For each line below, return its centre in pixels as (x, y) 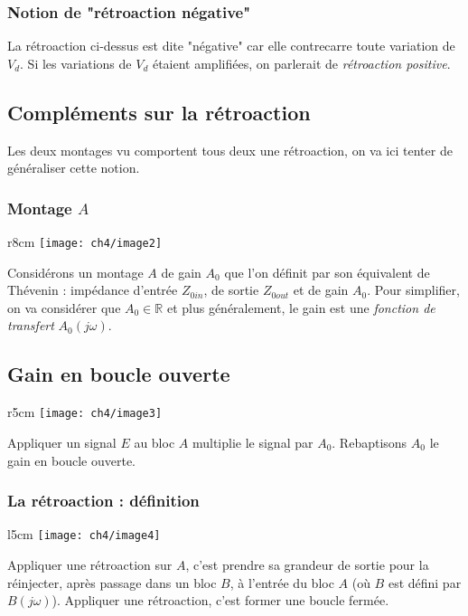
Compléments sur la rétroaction (159, 112)
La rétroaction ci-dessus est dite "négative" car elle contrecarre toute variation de (231, 46)
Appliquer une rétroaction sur (90, 564)
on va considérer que (64, 307)
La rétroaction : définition (103, 501)
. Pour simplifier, (413, 290)
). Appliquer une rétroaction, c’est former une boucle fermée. (220, 600)
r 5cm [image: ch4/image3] (85, 412)
